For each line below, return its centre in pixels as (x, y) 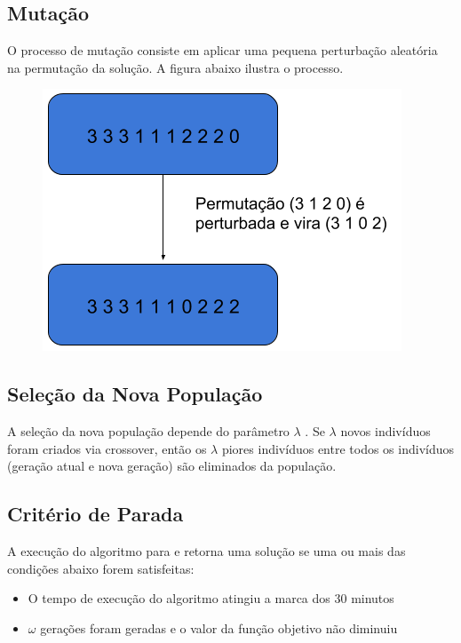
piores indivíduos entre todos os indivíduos (338, 448)
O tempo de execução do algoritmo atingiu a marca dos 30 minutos (211, 598)
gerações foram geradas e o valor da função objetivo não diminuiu (219, 627)
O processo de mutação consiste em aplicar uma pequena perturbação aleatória (223, 50)
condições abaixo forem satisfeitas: (101, 568)
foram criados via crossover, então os (107, 448)
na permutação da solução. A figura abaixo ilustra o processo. (175, 67)
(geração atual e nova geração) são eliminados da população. (172, 466)
